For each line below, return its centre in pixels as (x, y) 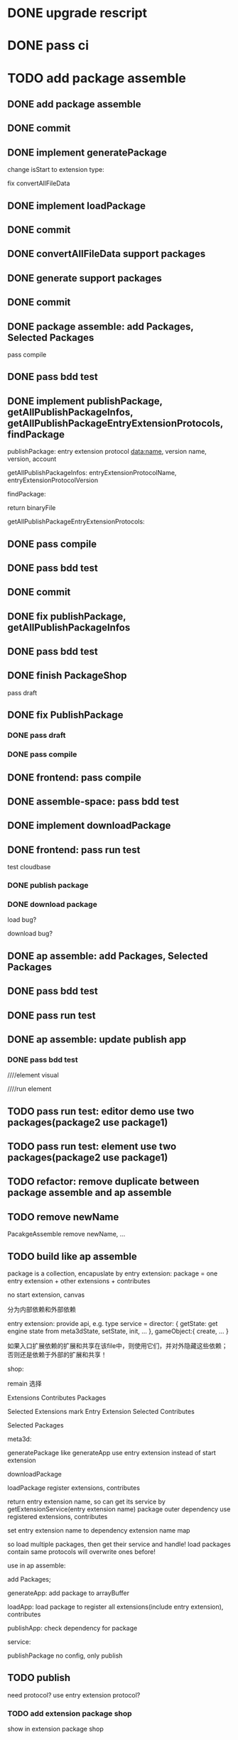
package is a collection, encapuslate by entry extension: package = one (113, 1273)
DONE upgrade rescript (77, 13)
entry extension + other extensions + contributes (79, 1280)
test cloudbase (29, 867)
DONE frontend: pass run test (74, 850)
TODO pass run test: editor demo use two (101, 1111)
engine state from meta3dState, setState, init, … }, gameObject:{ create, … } (118, 1331)
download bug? (30, 934)
